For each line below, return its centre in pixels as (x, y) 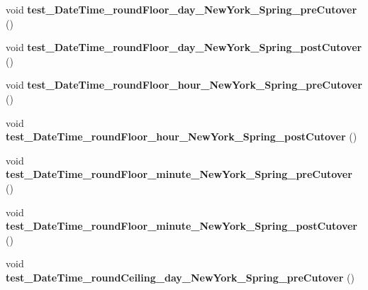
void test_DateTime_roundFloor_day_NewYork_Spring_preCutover (182, 9)
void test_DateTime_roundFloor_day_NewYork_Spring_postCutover (184, 47)
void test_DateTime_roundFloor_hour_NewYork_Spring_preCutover (184, 85)
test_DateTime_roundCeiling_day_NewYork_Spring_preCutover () (180, 277)
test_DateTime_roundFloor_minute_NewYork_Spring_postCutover (182, 226)
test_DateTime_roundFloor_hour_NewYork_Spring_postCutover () (182, 136)
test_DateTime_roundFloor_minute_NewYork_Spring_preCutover (179, 174)
